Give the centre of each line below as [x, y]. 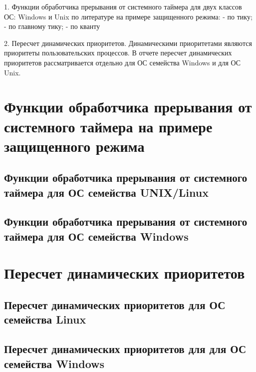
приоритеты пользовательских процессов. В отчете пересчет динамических [118, 53]
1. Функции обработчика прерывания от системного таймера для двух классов [123, 6]
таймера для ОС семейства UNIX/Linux [106, 192]
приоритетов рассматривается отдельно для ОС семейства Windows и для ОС [123, 62]
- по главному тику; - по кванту [52, 26]
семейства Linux [45, 319]
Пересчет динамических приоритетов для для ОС [125, 349]
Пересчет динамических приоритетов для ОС [115, 305]
